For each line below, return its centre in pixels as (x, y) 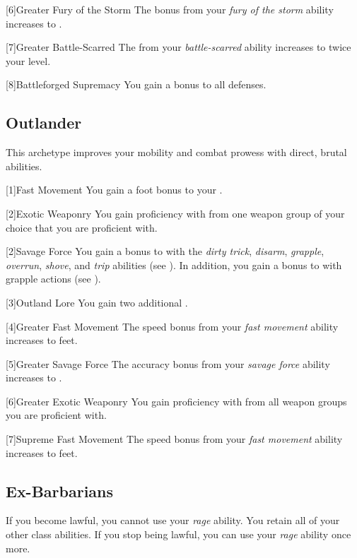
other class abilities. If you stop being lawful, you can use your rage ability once (178, 534)
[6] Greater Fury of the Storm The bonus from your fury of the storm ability (170, 9)
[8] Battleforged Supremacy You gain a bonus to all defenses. (136, 84)
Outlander (44, 123)
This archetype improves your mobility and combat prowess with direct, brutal (176, 152)
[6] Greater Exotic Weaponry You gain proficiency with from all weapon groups (176, 401)
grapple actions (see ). (53, 279)
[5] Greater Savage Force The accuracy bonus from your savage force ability (168, 363)
